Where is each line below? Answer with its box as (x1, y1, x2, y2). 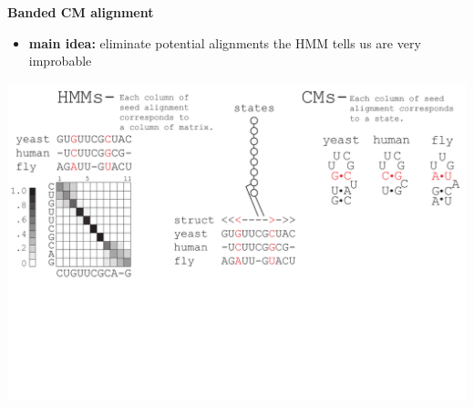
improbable (28, 51, 92, 70)
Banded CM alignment (7, 3, 154, 21)
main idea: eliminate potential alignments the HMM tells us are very (28, 33, 421, 52)
